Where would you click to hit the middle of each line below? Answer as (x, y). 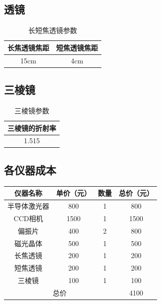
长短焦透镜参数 (53, 30)
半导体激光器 (28, 206)
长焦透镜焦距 (28, 47)
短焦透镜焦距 (77, 47)
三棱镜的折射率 (32, 128)
